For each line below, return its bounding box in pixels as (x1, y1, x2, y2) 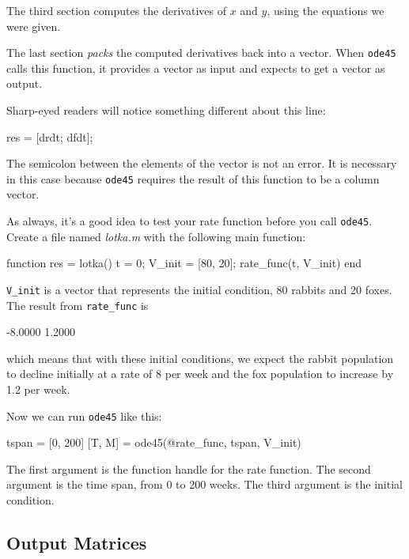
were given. (6, 17, 61, 34)
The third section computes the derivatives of (6, 2, 226, 18)
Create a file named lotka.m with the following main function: (6, 228, 306, 244)
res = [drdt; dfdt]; (6, 128, 93, 145)
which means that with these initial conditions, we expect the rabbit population (6, 349, 394, 366)
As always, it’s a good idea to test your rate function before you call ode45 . (6, 213, 373, 229)
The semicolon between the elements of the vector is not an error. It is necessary (6, 155, 397, 172)
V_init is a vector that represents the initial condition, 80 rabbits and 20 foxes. (6, 281, 392, 297)
